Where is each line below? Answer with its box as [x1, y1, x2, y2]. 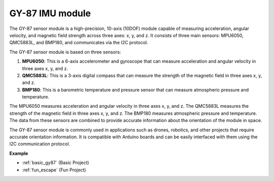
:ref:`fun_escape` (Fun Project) [22, 167, 86, 173]
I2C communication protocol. [9, 141, 71, 147]
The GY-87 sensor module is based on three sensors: [9, 49, 121, 55]
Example [9, 150, 28, 156]
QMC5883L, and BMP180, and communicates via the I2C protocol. [9, 40, 148, 46]
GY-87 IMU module [9, 8, 91, 19]
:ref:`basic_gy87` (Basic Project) [22, 160, 89, 166]
